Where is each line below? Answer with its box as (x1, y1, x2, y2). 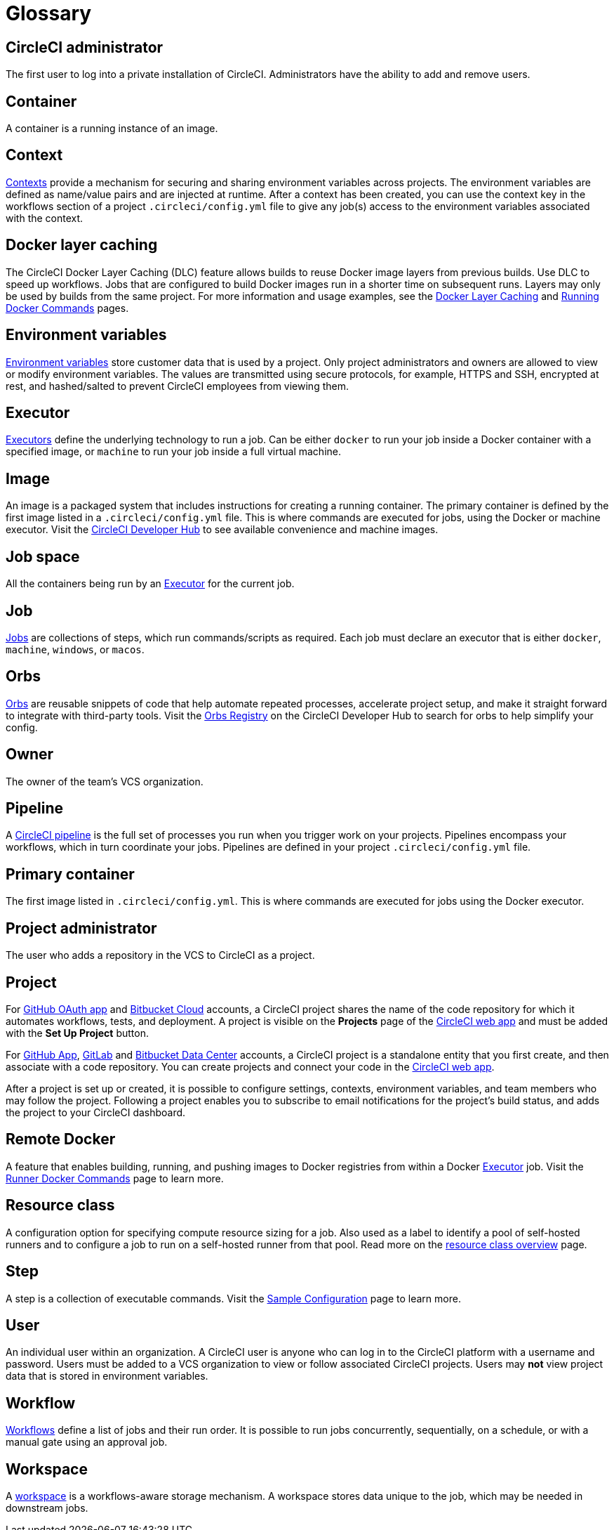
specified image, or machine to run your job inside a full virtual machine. (6, 445, 341, 458)
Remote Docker (6, 1130, 116, 1149)
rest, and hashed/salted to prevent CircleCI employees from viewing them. (6, 379, 349, 392)
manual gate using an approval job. (6, 1436, 168, 1449)
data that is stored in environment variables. (6, 1370, 208, 1382)
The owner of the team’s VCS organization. (6, 775, 203, 787)
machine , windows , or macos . (6, 643, 145, 655)
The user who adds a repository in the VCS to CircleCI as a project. (6, 949, 315, 962)
